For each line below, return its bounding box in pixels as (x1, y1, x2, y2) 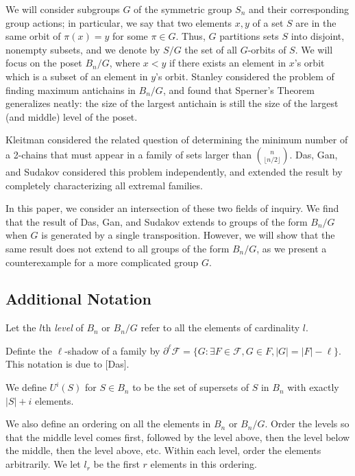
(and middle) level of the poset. (5, 109, 138, 123)
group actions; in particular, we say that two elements (5, 15, 232, 29)
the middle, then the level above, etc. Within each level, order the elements (5, 443, 321, 457)
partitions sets (219, 29, 279, 43)
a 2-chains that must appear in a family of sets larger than (5, 147, 252, 161)
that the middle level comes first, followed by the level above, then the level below (5, 429, 350, 444)
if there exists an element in (169, 56, 286, 70)
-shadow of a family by (64, 343, 160, 357)
